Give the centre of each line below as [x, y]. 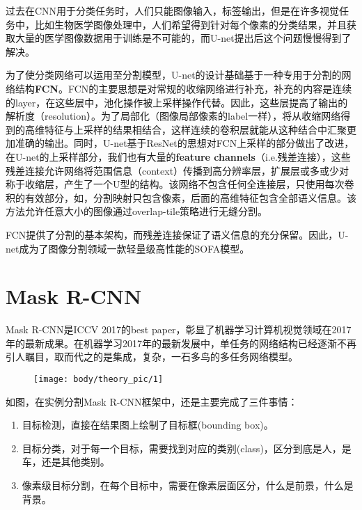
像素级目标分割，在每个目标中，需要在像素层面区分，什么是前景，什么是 [188, 485]
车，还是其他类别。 [66, 462]
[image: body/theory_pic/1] [99, 379]
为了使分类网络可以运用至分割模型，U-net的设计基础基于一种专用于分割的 [174, 75]
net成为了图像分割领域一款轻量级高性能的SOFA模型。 [128, 248]
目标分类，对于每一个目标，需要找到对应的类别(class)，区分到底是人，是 [187, 448]
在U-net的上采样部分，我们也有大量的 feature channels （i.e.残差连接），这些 [178, 156]
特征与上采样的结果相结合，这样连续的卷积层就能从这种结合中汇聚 [195, 129]
